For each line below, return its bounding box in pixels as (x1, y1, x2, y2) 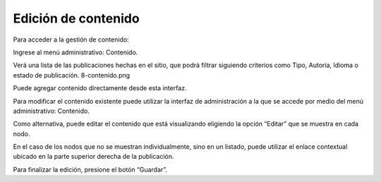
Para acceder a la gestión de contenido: (13, 35, 130, 44)
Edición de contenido (13, 11, 140, 26)
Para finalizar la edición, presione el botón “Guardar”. (13, 165, 167, 174)
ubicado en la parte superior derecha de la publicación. (13, 152, 174, 161)
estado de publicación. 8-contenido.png (13, 71, 131, 79)
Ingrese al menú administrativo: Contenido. (13, 48, 138, 56)
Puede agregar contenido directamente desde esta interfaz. (13, 84, 187, 92)
